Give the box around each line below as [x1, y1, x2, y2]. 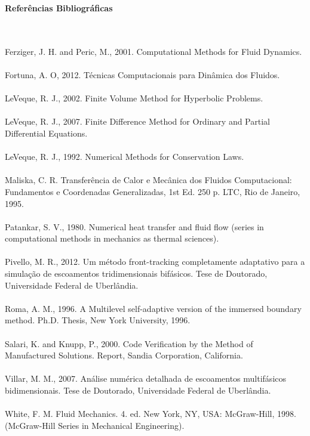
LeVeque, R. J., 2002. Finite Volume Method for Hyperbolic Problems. [5, 92, 263, 104]
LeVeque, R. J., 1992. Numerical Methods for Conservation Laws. [5, 150, 244, 163]
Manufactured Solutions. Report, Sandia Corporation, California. [5, 349, 243, 361]
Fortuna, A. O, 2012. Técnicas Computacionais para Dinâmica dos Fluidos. [5, 68, 280, 81]
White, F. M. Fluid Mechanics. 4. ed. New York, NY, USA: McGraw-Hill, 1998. [5, 407, 296, 420]
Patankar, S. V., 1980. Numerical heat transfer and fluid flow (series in [5, 220, 264, 233]
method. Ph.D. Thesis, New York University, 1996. [5, 314, 191, 326]
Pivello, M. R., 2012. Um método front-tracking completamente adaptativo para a [5, 255, 305, 268]
